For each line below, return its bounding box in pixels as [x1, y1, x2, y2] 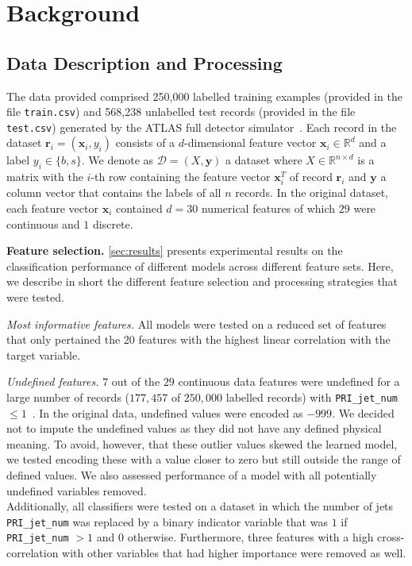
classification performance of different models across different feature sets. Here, [6, 257, 394, 274]
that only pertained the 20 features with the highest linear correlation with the [6, 331, 391, 348]
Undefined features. [6, 373, 99, 390]
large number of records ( [6, 388, 130, 405]
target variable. [6, 346, 81, 363]
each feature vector [6, 200, 98, 217]
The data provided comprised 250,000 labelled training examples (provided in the [6, 87, 402, 104]
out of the [111, 373, 160, 390]
